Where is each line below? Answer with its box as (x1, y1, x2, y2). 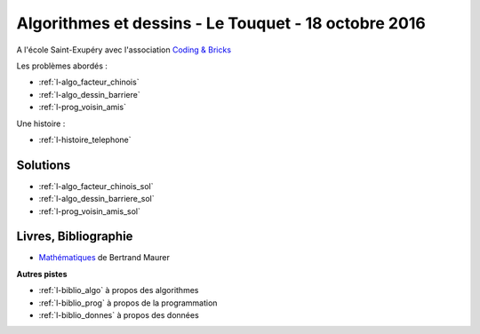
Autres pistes (16, 268, 68, 279)
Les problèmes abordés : (16, 60, 108, 71)
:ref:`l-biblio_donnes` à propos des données (38, 310, 199, 321)
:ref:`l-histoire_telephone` (38, 134, 132, 145)
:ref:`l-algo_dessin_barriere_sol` (38, 194, 155, 204)
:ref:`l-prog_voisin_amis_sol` (38, 205, 141, 217)
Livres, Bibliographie (16, 229, 133, 244)
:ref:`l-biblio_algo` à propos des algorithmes (38, 285, 199, 296)
